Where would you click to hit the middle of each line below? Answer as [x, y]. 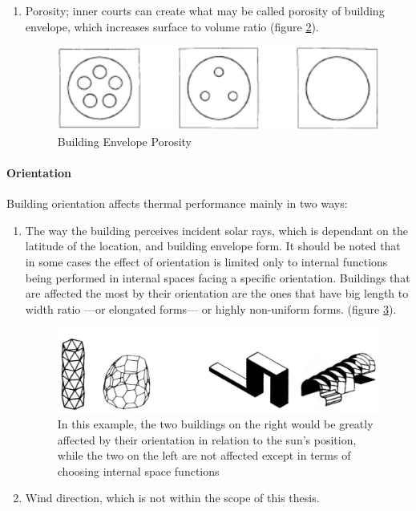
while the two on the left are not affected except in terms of [204, 455]
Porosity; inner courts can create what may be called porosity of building [205, 10]
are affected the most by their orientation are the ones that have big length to [217, 293]
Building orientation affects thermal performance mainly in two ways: [177, 203]
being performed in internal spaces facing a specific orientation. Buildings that [218, 277]
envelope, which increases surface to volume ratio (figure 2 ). [172, 26]
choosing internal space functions [138, 470]
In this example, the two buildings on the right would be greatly [215, 424]
